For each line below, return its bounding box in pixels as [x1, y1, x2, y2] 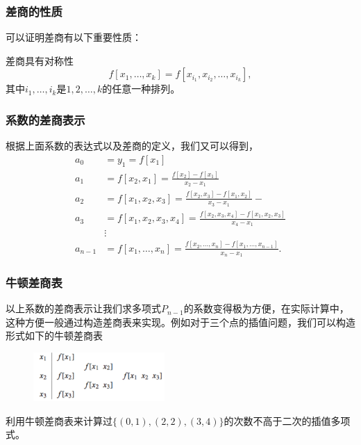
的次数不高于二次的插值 [224, 413, 331, 428]
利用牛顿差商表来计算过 [6, 413, 112, 428]
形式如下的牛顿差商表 [6, 328, 103, 343]
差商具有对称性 [6, 53, 74, 67]
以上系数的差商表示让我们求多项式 [6, 301, 161, 316]
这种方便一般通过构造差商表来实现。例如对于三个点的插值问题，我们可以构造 [6, 314, 355, 329]
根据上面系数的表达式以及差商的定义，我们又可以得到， [6, 138, 258, 153]
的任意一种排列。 [102, 81, 180, 96]
